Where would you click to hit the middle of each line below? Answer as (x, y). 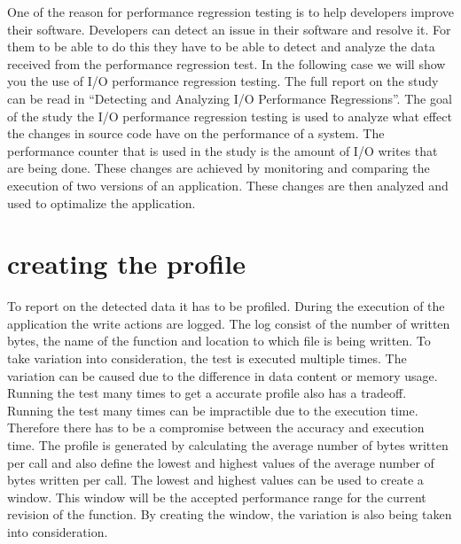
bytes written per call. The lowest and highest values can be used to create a (215, 480)
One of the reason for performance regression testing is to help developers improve (230, 12)
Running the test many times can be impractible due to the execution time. (213, 410)
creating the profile (126, 264)
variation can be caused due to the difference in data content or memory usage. (223, 375)
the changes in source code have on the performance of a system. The (196, 133)
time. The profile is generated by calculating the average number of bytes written (228, 445)
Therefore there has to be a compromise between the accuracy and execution (216, 427)
